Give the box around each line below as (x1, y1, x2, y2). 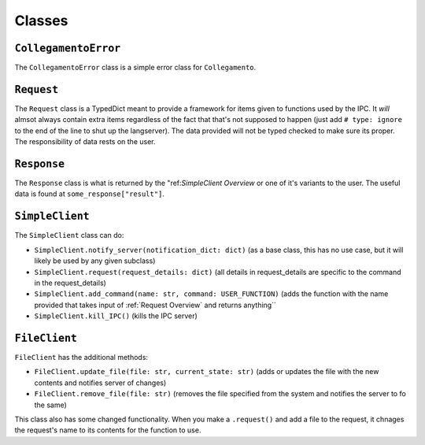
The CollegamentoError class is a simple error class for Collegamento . (14, 63, 257, 72)
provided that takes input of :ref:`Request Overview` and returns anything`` (34, 300, 277, 310)
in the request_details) (34, 278, 106, 287)
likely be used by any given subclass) (34, 256, 156, 265)
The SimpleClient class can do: (14, 231, 124, 240)
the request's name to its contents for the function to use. (14, 425, 201, 435)
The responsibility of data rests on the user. (14, 137, 157, 146)
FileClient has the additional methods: (14, 352, 149, 362)
